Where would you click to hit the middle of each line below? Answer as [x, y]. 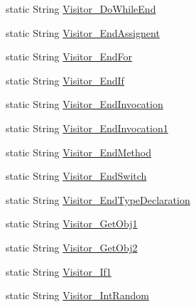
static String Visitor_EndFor [69, 56]
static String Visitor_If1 [59, 271]
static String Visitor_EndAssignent [83, 32]
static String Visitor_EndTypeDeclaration [98, 199]
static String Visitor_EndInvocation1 [87, 128]
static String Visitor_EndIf [65, 80]
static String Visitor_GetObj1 [72, 223]
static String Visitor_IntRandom [77, 295]
